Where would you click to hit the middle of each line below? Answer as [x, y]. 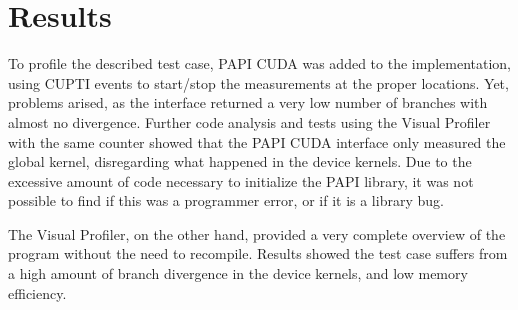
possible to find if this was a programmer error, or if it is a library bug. [226, 200]
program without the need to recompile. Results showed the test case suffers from [258, 253]
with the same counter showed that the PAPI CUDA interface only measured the [257, 141]
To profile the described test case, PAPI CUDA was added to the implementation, [259, 63]
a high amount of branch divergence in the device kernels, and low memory [238, 273]
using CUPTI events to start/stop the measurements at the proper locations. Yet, [258, 82]
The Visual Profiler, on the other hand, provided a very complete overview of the [257, 233]
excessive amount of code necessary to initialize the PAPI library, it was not [241, 180]
